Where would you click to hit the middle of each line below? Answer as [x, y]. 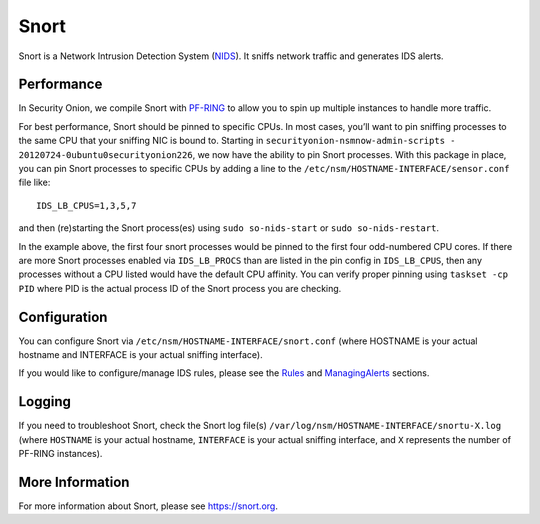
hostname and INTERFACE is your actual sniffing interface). [141, 355]
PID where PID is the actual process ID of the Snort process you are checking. [180, 288]
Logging [45, 401]
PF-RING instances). [60, 454]
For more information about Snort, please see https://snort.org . [148, 506]
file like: [34, 182]
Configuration [63, 316]
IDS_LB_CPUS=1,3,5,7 [86, 205]
